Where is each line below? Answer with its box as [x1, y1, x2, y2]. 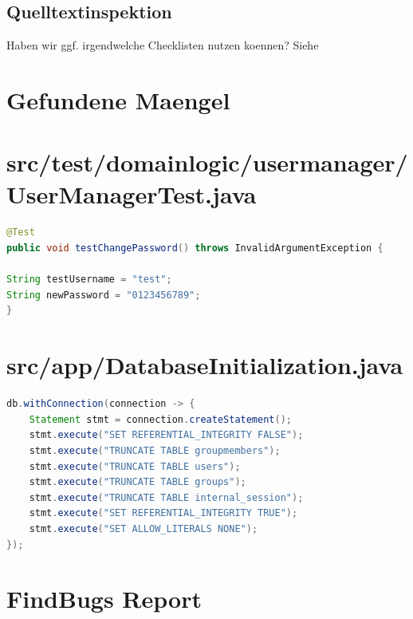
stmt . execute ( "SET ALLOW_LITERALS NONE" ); [29, 522, 258, 534]
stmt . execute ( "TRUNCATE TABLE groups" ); [29, 476, 246, 488]
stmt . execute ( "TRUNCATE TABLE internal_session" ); [29, 491, 304, 503]
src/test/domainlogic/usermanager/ [6, 146, 408, 179]
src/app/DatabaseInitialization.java [6, 349, 403, 381]
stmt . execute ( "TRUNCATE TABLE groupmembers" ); [29, 444, 281, 456]
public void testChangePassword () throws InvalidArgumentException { [6, 242, 383, 254]
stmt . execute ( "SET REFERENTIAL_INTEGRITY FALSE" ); [29, 429, 304, 441]
